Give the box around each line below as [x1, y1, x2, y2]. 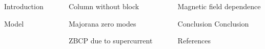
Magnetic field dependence [177, 1, 261, 11]
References [177, 35, 211, 46]
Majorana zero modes [68, 18, 136, 29]
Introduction [4, 1, 44, 11]
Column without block [68, 1, 139, 11]
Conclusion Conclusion [177, 18, 249, 29]
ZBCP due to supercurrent [68, 35, 153, 46]
